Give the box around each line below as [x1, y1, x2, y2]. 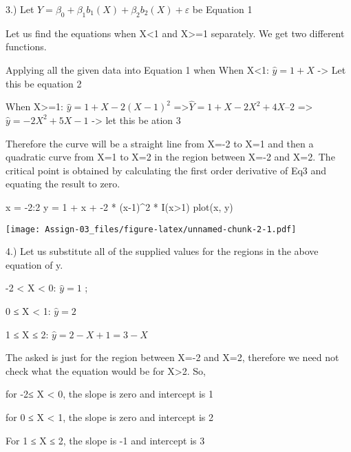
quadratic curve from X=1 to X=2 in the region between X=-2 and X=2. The [6, 150, 335, 164]
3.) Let [6, 2, 34, 16]
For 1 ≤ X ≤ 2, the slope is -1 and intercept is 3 [6, 433, 205, 447]
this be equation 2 [6, 76, 82, 90]
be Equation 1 [192, 2, 253, 16]
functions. [6, 39, 47, 54]
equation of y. [6, 257, 63, 271]
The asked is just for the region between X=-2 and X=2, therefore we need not [6, 350, 339, 364]
